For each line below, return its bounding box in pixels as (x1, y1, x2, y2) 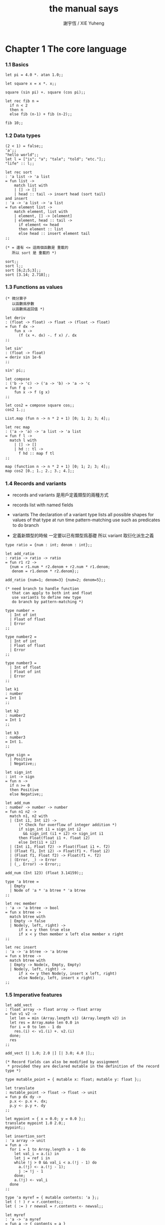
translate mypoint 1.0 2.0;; (5, 1121, 66, 1126)
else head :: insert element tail (18, 231, 91, 236)
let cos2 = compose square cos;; (5, 403, 75, 408)
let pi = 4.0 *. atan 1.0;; (5, 72, 64, 77)
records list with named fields (12, 502, 73, 508)
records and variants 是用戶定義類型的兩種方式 (12, 492, 109, 498)
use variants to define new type (11, 595, 81, 600)
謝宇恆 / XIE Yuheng (63, 20, 105, 26)
